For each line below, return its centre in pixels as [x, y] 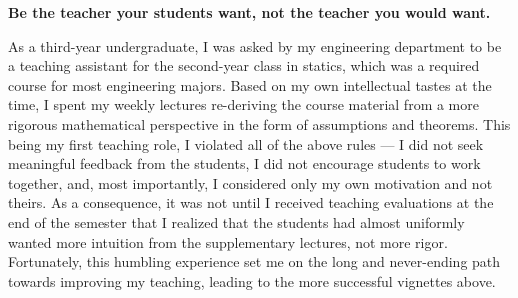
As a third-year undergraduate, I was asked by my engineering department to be [255, 45]
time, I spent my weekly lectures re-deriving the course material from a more [243, 104]
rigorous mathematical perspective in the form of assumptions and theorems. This [259, 123]
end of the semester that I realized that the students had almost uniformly [236, 221]
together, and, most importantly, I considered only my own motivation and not [250, 182]
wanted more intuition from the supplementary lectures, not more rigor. [228, 241]
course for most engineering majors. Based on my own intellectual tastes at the [250, 84]
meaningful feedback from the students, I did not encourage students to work [244, 163]
